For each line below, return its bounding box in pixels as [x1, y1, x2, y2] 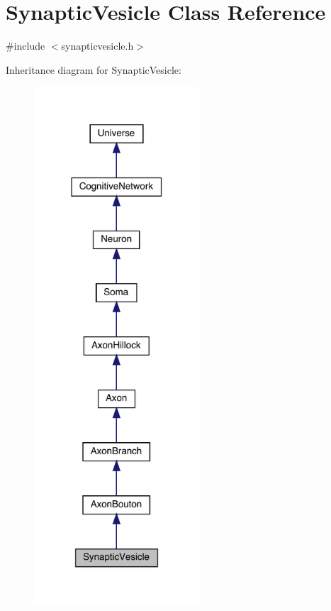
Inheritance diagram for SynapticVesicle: [6, 62, 181, 77]
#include [6, 38, 45, 53]
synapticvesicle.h [61, 38, 134, 53]
